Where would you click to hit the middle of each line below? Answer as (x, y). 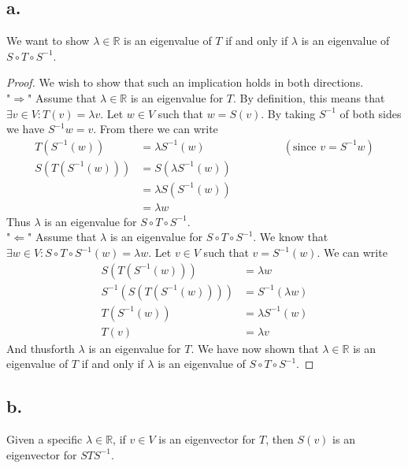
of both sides (371, 113)
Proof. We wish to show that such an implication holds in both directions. (185, 82)
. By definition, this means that (309, 97)
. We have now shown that (255, 348)
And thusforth (41, 348)
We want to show (48, 41)
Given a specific (45, 439)
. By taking (288, 113)
